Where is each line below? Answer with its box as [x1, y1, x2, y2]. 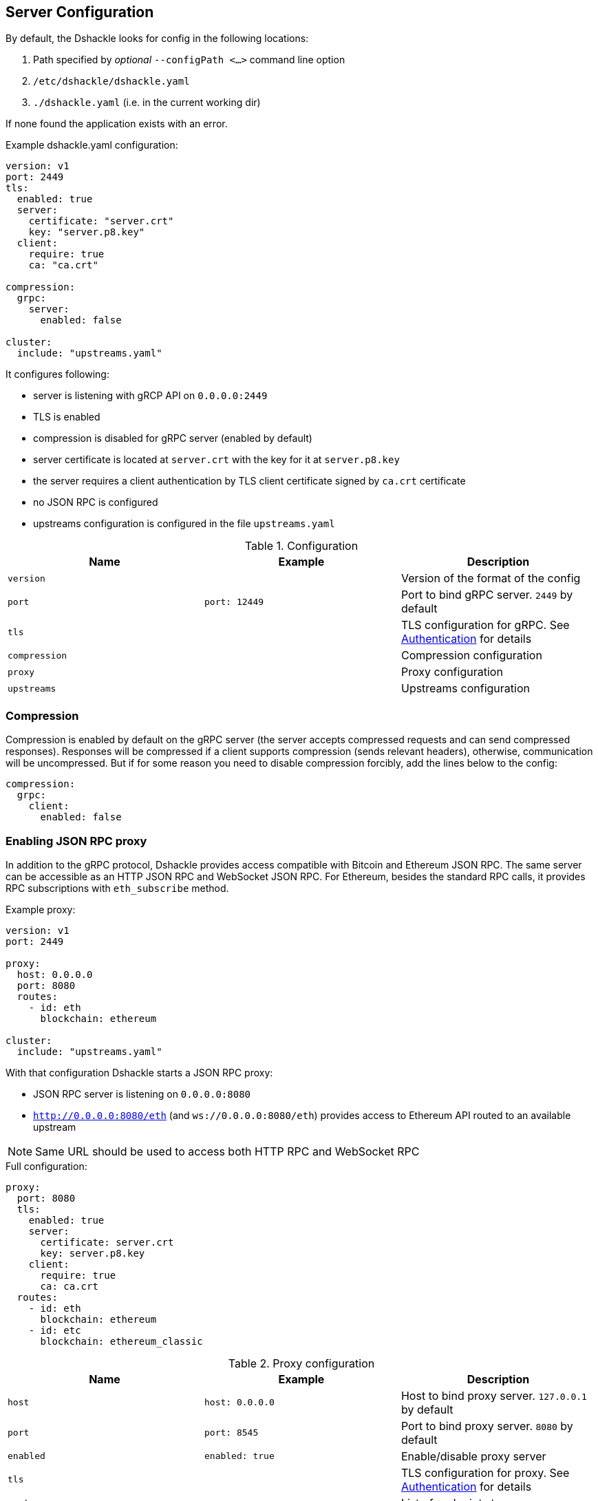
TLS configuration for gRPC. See [401, 618, 570, 632]
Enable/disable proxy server [401, 1449, 546, 1463]
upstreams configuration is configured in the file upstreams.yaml [33, 518, 335, 530]
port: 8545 [204, 1427, 259, 1438]
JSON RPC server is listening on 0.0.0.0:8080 [33, 1087, 250, 1100]
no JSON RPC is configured [33, 496, 158, 509]
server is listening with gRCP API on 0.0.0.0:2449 [33, 390, 268, 402]
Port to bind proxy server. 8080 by [401, 1418, 573, 1433]
